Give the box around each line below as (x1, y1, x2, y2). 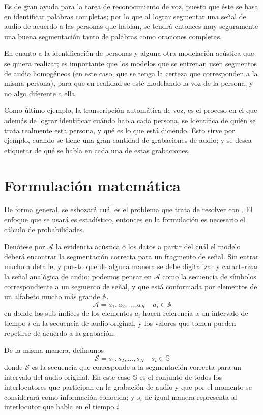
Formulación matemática (4, 174, 181, 195)
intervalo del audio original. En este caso (4, 371, 131, 382)
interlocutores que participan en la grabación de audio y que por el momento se (4, 381, 252, 392)
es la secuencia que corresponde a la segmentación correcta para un (32, 362, 242, 372)
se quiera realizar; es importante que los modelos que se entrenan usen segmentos (4, 57, 257, 68)
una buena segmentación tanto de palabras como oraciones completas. (4, 31, 222, 41)
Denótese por (4, 241, 45, 252)
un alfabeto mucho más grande (4, 291, 100, 302)
